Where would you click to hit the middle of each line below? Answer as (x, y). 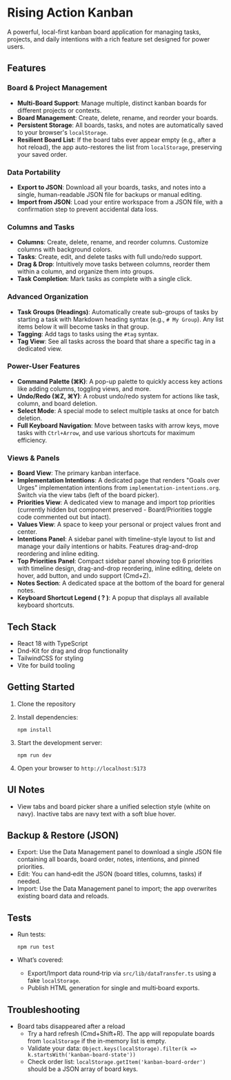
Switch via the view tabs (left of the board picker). (88, 495)
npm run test (36, 947)
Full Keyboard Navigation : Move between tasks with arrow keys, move (118, 425)
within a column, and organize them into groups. (86, 271)
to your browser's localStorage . (62, 132)
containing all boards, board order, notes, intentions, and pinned (108, 859)
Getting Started (41, 687)
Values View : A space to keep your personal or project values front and (119, 524)
